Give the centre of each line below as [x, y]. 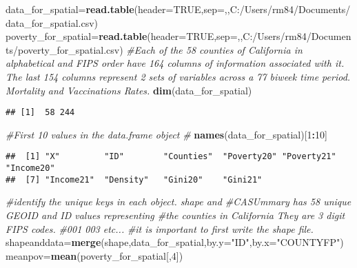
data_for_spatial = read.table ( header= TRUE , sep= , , [118, 9]
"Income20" [30, 168]
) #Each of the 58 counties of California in [211, 49]
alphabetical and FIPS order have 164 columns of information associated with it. [175, 63]
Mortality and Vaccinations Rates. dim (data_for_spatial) [129, 90]
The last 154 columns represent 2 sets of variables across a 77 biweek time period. [178, 76]
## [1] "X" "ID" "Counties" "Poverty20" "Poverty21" [171, 157]
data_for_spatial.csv [50, 22]
